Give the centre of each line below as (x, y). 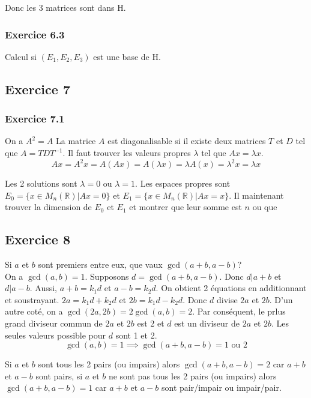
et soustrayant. (32, 299)
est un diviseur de (207, 323)
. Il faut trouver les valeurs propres (127, 152)
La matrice (76, 141)
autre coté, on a (34, 311)
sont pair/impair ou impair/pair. (221, 387)
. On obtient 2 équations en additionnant (231, 288)
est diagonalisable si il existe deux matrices (187, 141)
